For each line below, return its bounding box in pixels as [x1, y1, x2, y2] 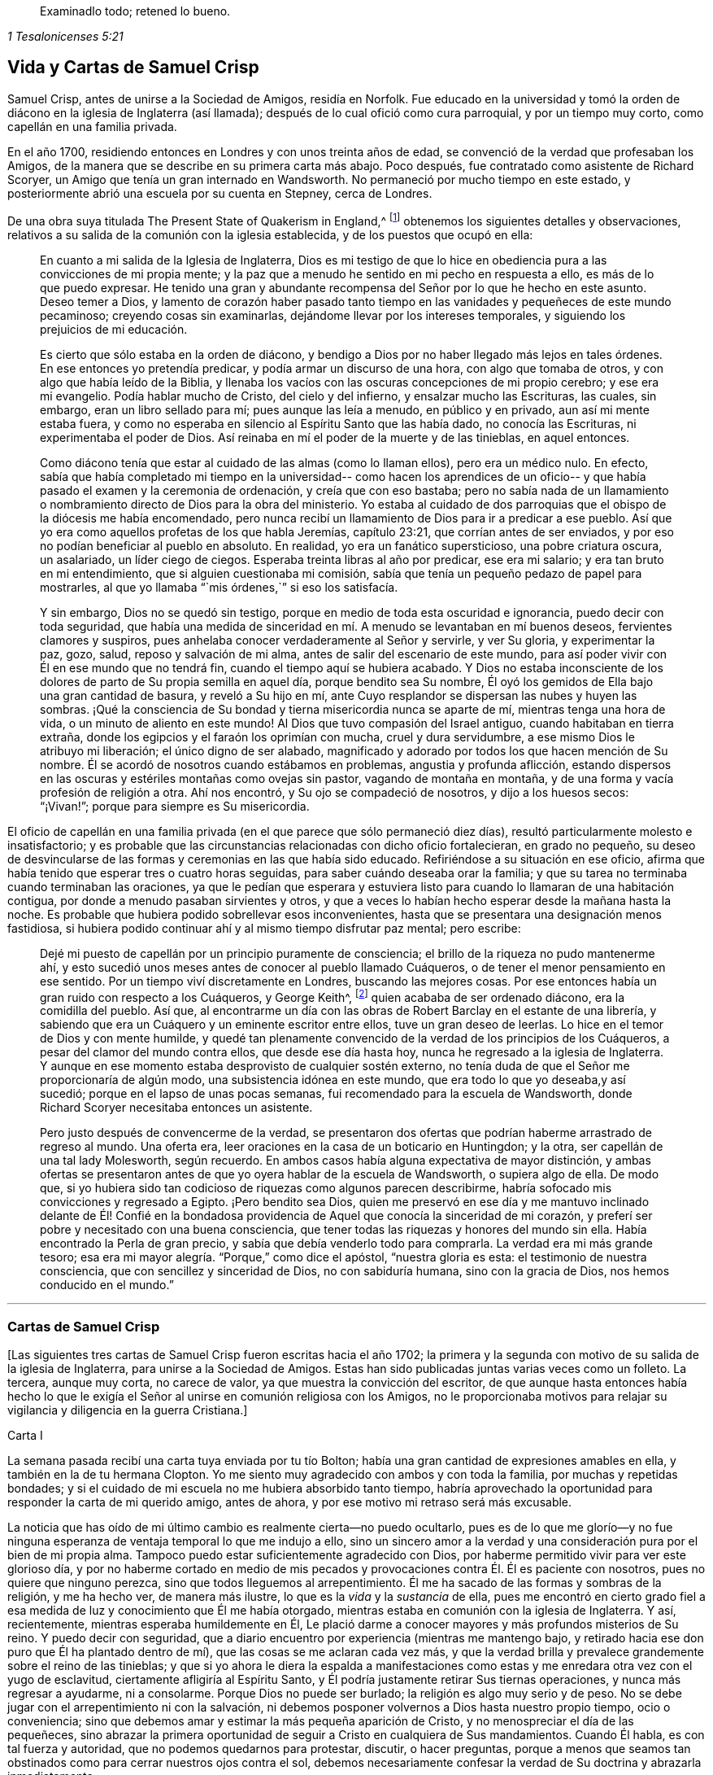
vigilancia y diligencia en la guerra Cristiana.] [7, 1402, 248, 1417]
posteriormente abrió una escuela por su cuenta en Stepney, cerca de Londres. [7, 186, 433, 200]
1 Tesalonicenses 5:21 [7, 29, 124, 43]
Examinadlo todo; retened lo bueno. [40, 4, 231, 18]
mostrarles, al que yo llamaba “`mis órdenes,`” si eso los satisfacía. [40, 579, 398, 594]
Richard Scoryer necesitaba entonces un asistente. [40, 1100, 313, 1115]
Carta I [7, 1427, 43, 1442]
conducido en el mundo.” [40, 1278, 174, 1292]
